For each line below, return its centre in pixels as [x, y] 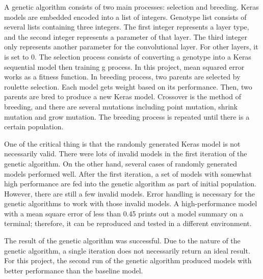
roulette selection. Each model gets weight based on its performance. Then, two [128, 86]
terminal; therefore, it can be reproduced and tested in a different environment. [128, 223]
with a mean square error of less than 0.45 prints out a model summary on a [124, 213]
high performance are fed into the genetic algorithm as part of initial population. [130, 184]
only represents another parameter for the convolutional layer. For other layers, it [131, 47]
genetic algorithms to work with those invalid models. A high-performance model [131, 203]
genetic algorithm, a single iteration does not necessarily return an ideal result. [127, 250]
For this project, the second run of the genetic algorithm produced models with [128, 260]
